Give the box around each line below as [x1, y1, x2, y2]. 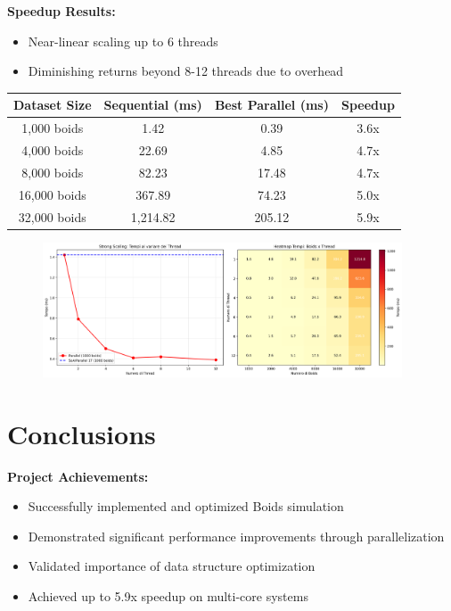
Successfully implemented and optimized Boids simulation [28, 497, 344, 516]
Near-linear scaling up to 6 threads [28, 31, 218, 50]
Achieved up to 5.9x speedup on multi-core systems [28, 586, 308, 605]
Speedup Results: [7, 2, 116, 20]
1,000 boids [21, 119, 84, 137]
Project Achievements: [7, 467, 149, 485]
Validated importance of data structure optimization [28, 557, 316, 575]
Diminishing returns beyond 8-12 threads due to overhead [28, 62, 344, 80]
